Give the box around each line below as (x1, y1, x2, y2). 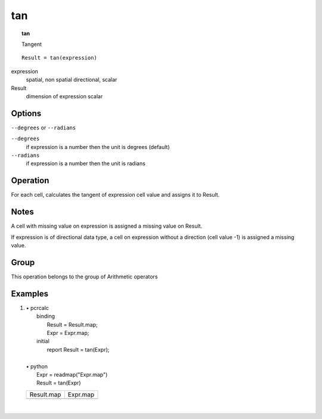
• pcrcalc (26, 304, 49, 311)
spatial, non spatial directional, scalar (26, 76, 117, 83)
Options (11, 108, 42, 119)
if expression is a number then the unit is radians (26, 160, 145, 167)
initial (36, 337, 50, 345)
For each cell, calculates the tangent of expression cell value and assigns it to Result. (11, 191, 220, 198)
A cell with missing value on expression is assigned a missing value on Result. (11, 222, 203, 229)
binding (36, 313, 55, 320)
